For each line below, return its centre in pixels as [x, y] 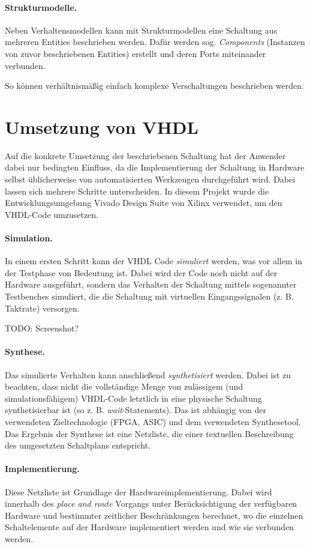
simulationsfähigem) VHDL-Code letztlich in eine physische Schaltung [133, 398]
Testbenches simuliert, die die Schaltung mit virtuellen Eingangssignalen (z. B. [149, 296]
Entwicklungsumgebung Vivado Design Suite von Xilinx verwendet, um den [144, 203]
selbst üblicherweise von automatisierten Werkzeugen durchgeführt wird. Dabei [150, 179]
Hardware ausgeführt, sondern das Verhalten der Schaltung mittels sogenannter [151, 284]
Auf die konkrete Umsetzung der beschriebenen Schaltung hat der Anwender [145, 155]
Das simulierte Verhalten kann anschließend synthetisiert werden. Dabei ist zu [148, 374]
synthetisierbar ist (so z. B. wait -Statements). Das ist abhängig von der [136, 410]
